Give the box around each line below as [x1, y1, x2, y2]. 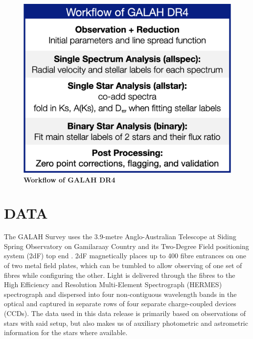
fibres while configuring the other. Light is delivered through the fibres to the [4, 270, 235, 280]
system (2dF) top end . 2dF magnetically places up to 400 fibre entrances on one [4, 250, 247, 261]
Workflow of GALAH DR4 [23, 174, 115, 184]
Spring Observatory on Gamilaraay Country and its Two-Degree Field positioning [4, 241, 249, 251]
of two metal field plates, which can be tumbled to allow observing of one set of [4, 260, 242, 270]
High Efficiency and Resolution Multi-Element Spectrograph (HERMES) [4, 279, 222, 290]
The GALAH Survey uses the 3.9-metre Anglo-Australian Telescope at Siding [4, 231, 236, 242]
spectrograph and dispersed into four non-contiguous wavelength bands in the [4, 289, 237, 299]
